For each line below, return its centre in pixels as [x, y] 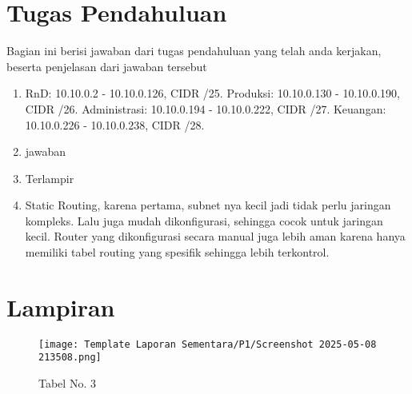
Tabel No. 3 [67, 383]
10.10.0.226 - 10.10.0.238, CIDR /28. [115, 124]
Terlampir [50, 178]
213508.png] [70, 358]
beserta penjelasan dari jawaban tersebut [107, 66]
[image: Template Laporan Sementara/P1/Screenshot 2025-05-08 [208, 344]
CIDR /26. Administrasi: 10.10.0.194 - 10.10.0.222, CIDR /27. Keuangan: [206, 108]
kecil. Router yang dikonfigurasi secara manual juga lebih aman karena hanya [215, 236]
